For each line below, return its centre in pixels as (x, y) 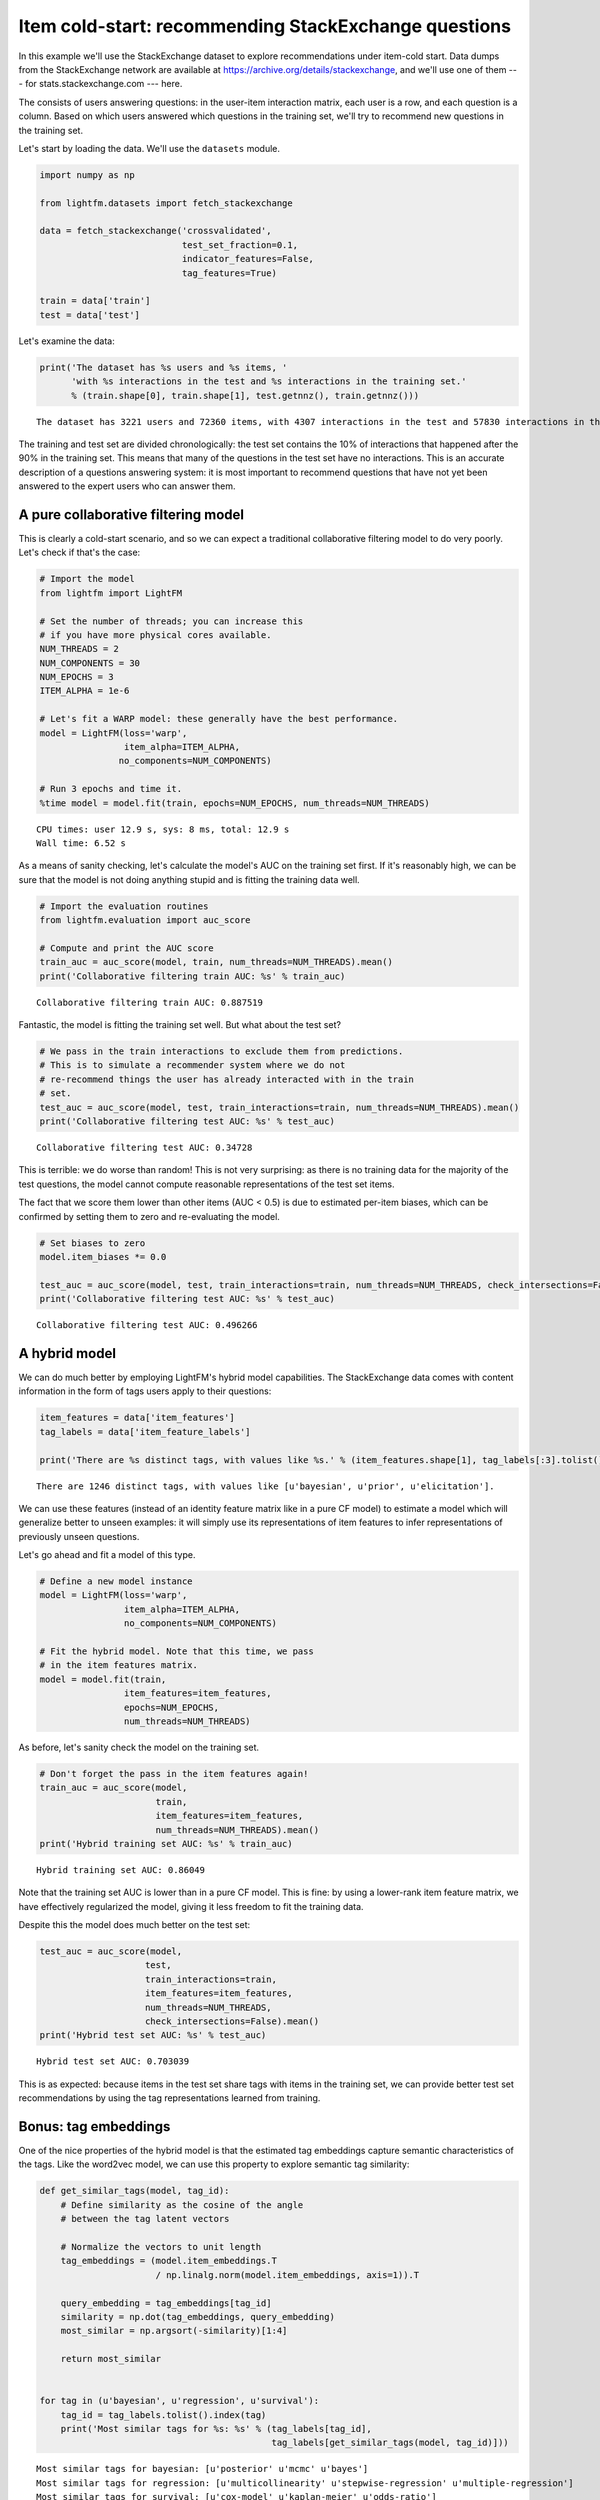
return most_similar (111, 2359)
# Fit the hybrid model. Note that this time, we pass (176, 1651)
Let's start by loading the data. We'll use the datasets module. (149, 148)
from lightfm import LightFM (111, 593)
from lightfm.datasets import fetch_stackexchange (166, 203)
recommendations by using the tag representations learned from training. (169, 2098)
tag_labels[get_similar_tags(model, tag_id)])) (390, 2443)
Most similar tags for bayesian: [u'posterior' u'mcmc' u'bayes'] (202, 2469)
